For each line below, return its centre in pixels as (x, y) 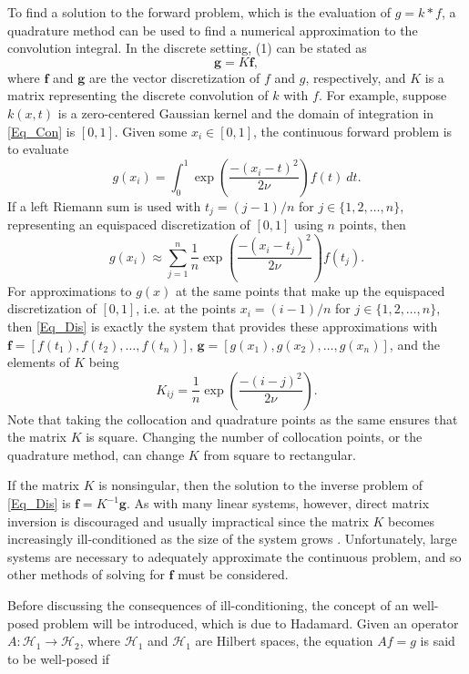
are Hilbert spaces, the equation (284, 641)
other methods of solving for (86, 574)
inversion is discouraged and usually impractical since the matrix (188, 521)
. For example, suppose (382, 95)
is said (438, 641)
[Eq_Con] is (41, 131)
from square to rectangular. (280, 454)
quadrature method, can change (96, 454)
